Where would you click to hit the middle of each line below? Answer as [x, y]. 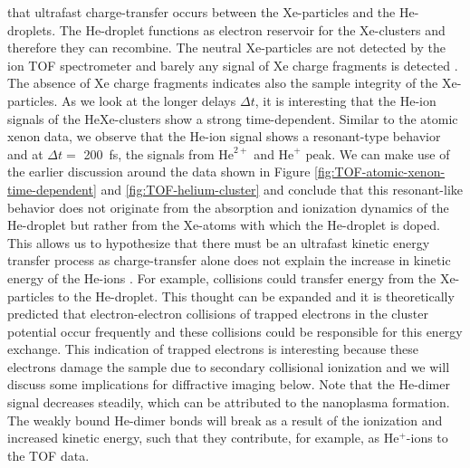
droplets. [32, 29]
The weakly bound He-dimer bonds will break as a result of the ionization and [225, 420]
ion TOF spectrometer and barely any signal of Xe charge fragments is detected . [233, 65]
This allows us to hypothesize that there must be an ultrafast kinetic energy [219, 242]
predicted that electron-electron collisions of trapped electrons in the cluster [218, 314]
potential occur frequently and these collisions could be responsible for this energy [235, 331]
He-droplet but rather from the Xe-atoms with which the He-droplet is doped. [224, 225]
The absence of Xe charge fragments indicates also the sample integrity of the [223, 83]
